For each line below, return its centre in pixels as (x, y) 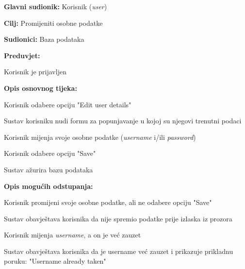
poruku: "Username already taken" (55, 261)
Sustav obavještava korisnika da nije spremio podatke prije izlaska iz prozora (118, 218)
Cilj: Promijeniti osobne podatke (53, 23)
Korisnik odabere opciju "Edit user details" (68, 104)
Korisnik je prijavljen (35, 72)
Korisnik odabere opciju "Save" (50, 153)
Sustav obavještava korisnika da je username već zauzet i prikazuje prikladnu (119, 251)
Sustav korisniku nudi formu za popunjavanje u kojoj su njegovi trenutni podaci (123, 121)
